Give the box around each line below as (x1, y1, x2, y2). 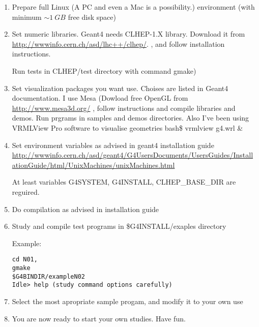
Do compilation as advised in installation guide (12, 203, 159, 214)
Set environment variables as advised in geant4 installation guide (12, 139, 214, 150)
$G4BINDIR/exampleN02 (12, 273, 85, 280)
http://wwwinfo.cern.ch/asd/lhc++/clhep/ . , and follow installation (12, 38, 225, 49)
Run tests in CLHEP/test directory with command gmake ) (12, 65, 196, 76)
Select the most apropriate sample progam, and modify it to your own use (12, 295, 243, 306)
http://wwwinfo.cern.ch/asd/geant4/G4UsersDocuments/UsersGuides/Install (12, 150, 253, 160)
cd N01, (12, 256, 38, 263)
